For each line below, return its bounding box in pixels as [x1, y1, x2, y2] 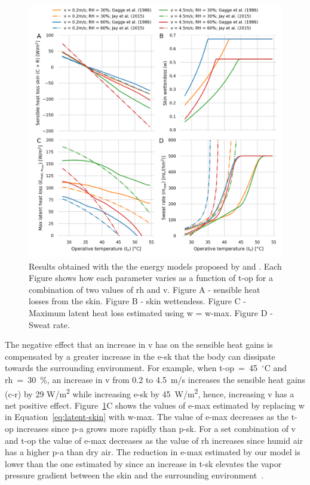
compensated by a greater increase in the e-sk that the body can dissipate [5, 350, 275, 362]
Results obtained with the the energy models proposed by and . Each [29, 260, 282, 272]
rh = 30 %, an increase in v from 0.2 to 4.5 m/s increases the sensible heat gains [5, 373, 306, 385]
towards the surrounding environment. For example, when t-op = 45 [5, 362, 257, 374]
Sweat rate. [29, 318, 70, 330]
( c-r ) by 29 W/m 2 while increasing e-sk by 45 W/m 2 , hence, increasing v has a [5, 385, 294, 400]
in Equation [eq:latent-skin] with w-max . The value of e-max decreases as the [5, 410, 288, 423]
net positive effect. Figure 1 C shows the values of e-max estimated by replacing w [5, 398, 305, 411]
